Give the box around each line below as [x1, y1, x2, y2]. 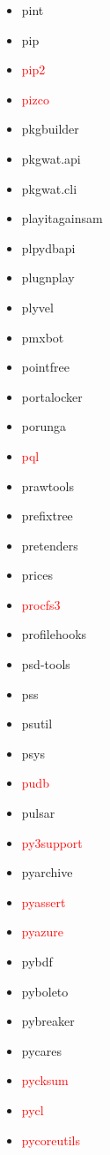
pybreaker [21, 1012, 75, 1030]
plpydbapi [21, 238, 76, 257]
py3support [21, 833, 83, 851]
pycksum [21, 1071, 69, 1090]
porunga [21, 417, 67, 435]
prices [21, 566, 53, 584]
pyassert [21, 892, 66, 911]
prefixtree [21, 506, 73, 525]
